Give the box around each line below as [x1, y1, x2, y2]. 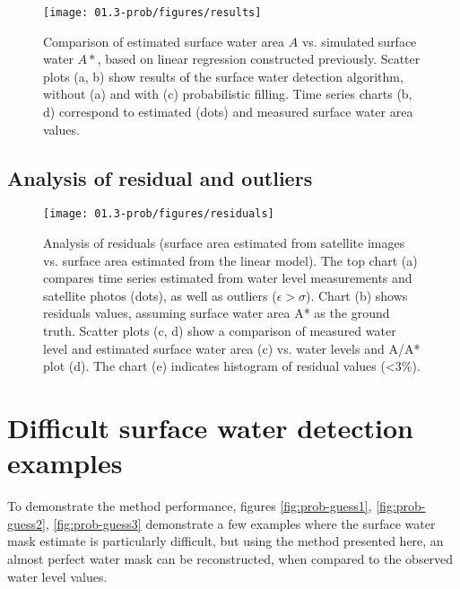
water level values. [7, 567, 108, 585]
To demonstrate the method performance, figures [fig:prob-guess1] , [7, 497, 372, 515]
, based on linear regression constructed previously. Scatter [97, 49, 421, 68]
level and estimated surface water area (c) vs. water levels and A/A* [43, 338, 421, 357]
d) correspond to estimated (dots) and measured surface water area [43, 102, 413, 121]
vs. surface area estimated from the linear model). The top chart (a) [43, 251, 418, 269]
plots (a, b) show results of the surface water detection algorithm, [43, 66, 404, 85]
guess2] [7, 514, 46, 532]
